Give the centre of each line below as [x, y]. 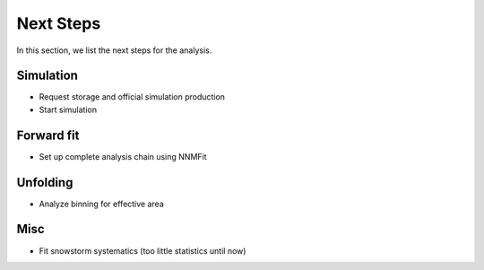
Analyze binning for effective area [102, 204]
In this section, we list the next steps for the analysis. [114, 50]
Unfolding [45, 183]
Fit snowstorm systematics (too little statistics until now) [143, 250]
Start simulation [68, 109]
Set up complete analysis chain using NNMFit [123, 156]
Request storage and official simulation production [132, 97]
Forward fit [48, 135]
